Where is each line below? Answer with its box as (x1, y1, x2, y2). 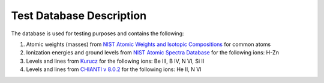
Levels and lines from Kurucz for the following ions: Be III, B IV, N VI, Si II (26, 57, 205, 64)
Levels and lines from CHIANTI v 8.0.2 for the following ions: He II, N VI (26, 66, 202, 73)
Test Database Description (11, 9, 147, 22)
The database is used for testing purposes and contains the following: (11, 30, 184, 37)
